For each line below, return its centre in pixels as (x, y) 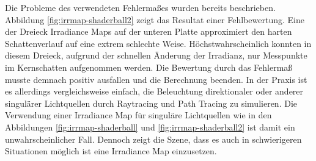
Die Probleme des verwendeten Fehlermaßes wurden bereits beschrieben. (140, 7)
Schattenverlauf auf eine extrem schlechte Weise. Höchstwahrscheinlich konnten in (158, 43)
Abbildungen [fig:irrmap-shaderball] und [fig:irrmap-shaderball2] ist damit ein (150, 127)
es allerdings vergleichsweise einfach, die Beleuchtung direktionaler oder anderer (154, 91)
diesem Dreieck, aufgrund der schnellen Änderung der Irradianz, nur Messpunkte (156, 55)
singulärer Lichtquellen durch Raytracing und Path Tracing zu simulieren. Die (151, 103)
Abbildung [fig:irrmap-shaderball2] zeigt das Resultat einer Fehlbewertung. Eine (155, 19)
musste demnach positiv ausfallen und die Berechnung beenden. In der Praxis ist (156, 79)
